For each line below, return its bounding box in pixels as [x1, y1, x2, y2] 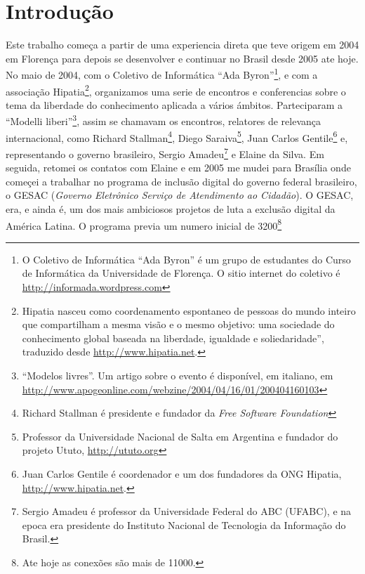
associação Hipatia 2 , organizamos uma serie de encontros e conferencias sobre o [6, 81, 346, 98]
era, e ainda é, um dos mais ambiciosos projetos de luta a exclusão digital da [6, 201, 336, 216]
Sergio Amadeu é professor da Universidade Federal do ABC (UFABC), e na [22, 504, 352, 518]
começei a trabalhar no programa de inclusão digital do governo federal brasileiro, [6, 174, 357, 188]
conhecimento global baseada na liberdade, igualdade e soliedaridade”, [22, 330, 324, 345]
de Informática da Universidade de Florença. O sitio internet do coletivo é [22, 266, 340, 280]
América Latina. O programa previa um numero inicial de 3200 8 [6, 216, 282, 233]
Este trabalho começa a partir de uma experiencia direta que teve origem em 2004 [6, 37, 359, 52]
